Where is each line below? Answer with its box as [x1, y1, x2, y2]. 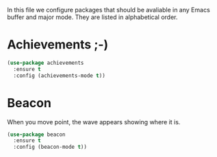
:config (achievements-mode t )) [13, 72, 106, 79]
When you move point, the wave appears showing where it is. [7, 117, 181, 126]
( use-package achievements [7, 59, 84, 66]
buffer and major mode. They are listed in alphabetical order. [7, 13, 178, 21]
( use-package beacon [7, 131, 66, 138]
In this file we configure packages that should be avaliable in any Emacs [7, 6, 210, 14]
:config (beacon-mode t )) [13, 143, 88, 151]
